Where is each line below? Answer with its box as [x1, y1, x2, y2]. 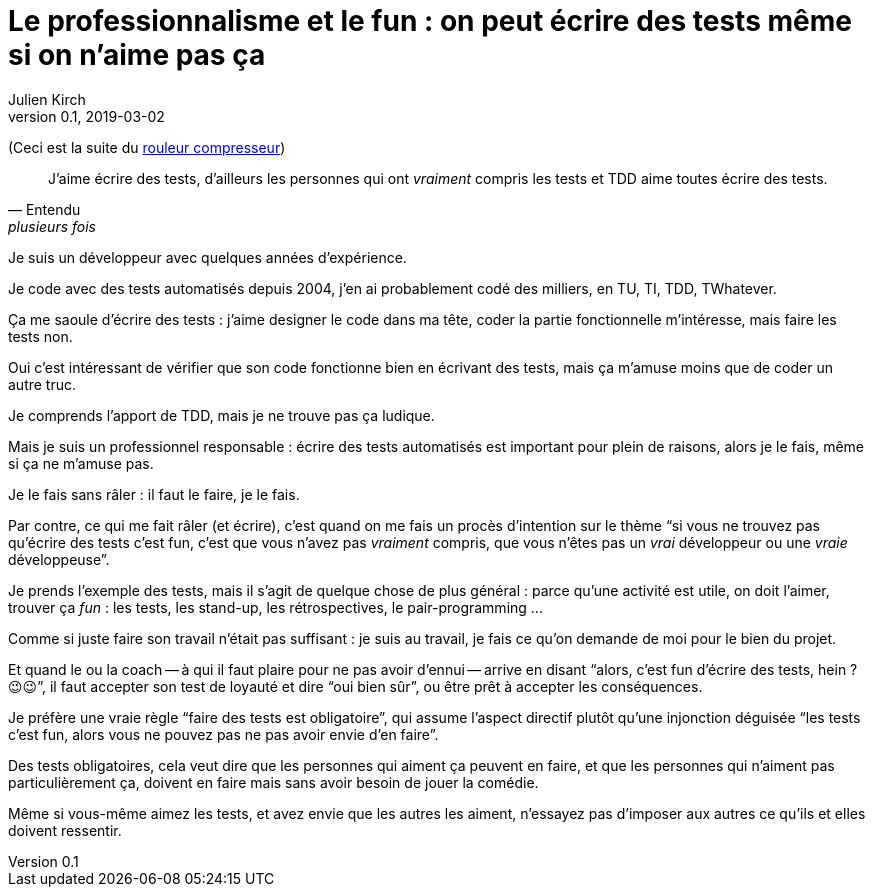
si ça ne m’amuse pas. [8, 454, 154, 472]
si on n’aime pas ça [8, 38, 266, 72]
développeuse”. [8, 550, 110, 568]
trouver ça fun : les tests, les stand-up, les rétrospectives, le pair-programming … [8, 598, 543, 616]
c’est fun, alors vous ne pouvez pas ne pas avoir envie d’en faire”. [8, 725, 439, 743]
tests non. [8, 327, 73, 345]
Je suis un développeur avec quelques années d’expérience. [8, 248, 407, 266]
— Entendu [8, 200, 81, 218]
